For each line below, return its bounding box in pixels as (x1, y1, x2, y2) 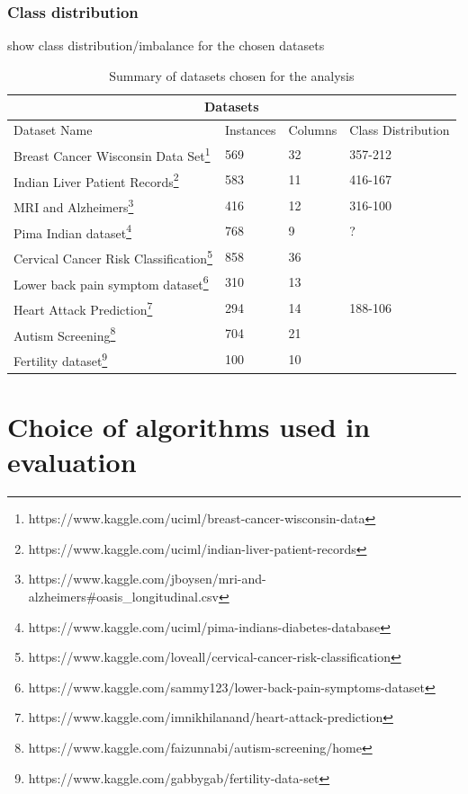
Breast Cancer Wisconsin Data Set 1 (13, 144, 211, 165)
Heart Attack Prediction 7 (13, 298, 153, 318)
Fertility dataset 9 (13, 349, 108, 370)
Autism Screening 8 (13, 323, 116, 344)
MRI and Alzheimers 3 (13, 195, 134, 216)
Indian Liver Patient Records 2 (13, 169, 179, 191)
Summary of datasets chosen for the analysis (109, 66, 355, 85)
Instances (225, 120, 276, 139)
